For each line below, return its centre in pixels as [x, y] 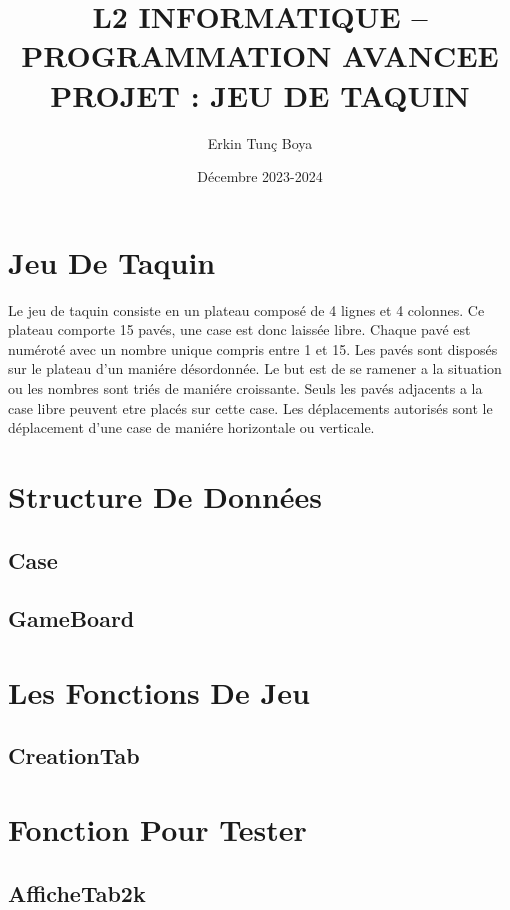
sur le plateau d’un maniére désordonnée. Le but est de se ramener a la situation [255, 368]
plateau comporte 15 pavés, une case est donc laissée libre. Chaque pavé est [239, 329]
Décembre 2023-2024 [260, 176]
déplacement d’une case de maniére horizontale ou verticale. [191, 427]
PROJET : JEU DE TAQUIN [260, 94]
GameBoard [71, 618]
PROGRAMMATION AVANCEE [260, 55]
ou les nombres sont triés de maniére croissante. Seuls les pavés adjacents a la [245, 388]
